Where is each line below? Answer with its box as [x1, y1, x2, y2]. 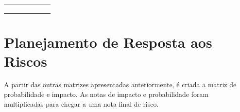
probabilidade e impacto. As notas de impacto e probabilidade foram [4, 89, 209, 99]
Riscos [4, 51, 47, 71]
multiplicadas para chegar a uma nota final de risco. [4, 98, 159, 109]
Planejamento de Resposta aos [4, 32, 212, 52]
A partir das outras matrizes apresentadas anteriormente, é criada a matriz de [4, 79, 237, 90]
